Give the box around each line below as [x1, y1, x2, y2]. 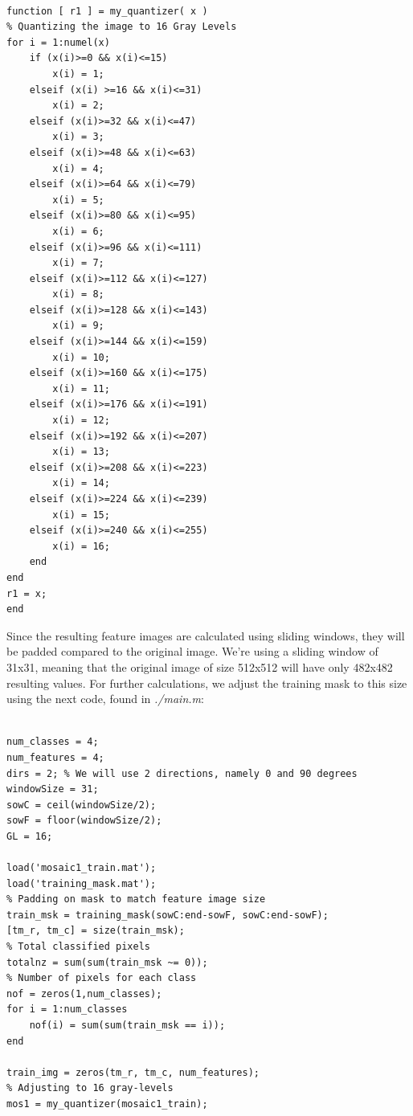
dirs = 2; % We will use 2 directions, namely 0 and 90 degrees [6, 767, 358, 779]
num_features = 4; [6, 751, 104, 763]
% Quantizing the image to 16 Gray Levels [6, 21, 237, 33]
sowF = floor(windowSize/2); [6, 815, 162, 827]
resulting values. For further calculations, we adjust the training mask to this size [6, 674, 407, 691]
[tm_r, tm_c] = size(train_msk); [6, 925, 185, 937]
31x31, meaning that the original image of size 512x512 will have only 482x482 [6, 658, 393, 675]
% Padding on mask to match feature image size [6, 893, 266, 905]
